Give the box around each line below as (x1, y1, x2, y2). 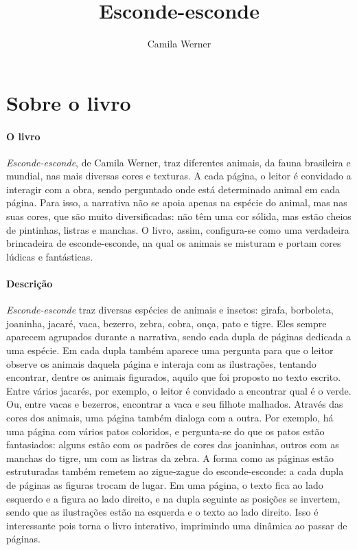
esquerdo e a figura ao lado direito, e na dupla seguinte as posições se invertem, (6, 491, 341, 505)
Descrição (6, 276, 53, 291)
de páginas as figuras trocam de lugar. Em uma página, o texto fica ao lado (6, 477, 323, 492)
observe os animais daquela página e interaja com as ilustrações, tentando (6, 356, 316, 371)
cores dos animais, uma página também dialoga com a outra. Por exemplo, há (6, 410, 334, 424)
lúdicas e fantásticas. (6, 249, 93, 263)
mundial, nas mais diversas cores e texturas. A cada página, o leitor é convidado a (6, 168, 352, 183)
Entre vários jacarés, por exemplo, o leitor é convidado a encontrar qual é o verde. (6, 383, 352, 397)
